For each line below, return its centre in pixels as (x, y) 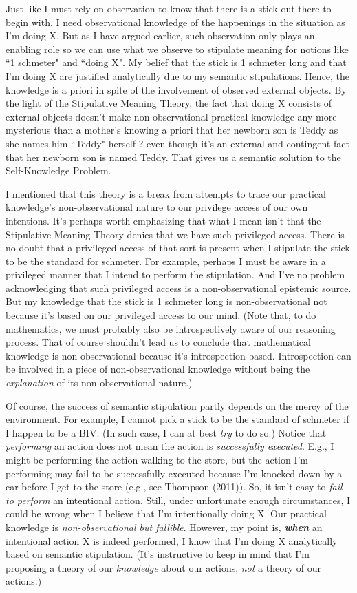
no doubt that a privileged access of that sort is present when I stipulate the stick (178, 248)
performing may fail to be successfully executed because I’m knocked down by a (174, 473)
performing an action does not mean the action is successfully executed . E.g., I (170, 446)
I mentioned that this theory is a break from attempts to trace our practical (166, 193)
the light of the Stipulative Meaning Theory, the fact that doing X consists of (169, 103)
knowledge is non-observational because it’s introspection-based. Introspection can (178, 355)
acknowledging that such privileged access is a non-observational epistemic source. (178, 288)
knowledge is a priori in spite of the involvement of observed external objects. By (176, 89)
